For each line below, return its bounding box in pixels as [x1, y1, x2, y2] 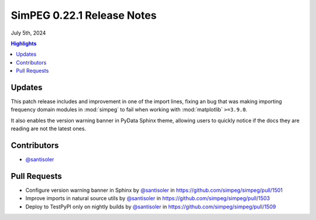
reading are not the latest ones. [11, 125, 87, 132]
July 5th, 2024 [11, 29, 46, 36]
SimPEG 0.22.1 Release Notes [11, 9, 157, 22]
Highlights [11, 40, 37, 47]
